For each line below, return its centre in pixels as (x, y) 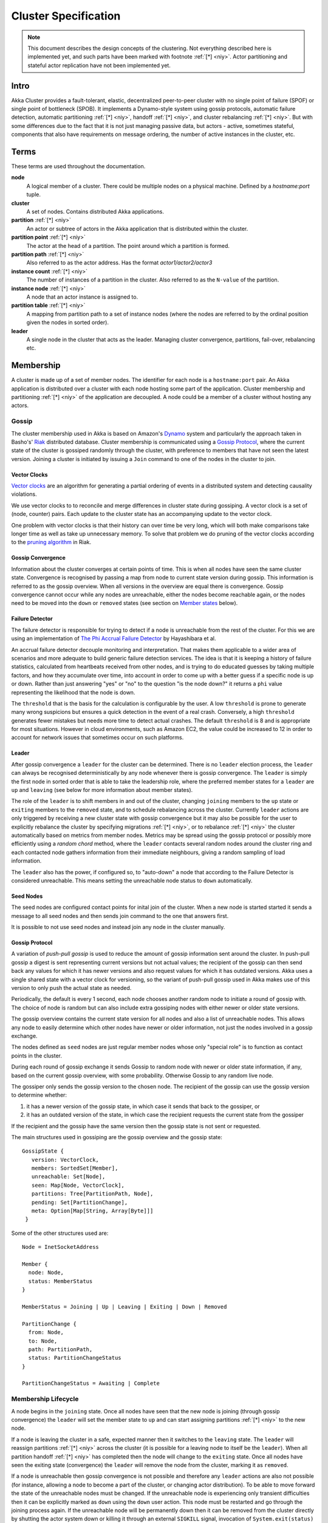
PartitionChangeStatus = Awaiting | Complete (91, 1383)
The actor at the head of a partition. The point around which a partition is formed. (128, 246)
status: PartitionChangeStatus (75, 1358)
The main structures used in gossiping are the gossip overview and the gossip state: (117, 1137)
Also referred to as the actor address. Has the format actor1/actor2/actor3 (119, 263)
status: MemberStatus (60, 1281)
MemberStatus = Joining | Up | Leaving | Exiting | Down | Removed (125, 1306)
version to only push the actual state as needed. (71, 988)
